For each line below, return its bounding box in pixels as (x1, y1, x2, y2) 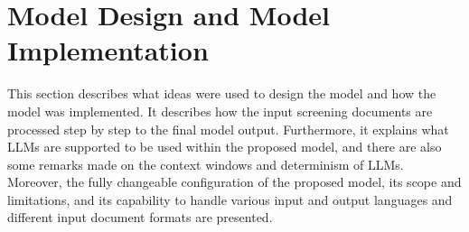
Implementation (7, 32, 209, 69)
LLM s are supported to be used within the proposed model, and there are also (7, 137, 442, 156)
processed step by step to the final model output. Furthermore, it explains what (7, 119, 449, 138)
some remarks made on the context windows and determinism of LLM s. (7, 154, 404, 173)
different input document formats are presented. (7, 208, 273, 227)
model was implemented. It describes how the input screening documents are (7, 101, 433, 120)
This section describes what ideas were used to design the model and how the (7, 84, 436, 103)
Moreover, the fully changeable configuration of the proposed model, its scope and (7, 172, 462, 191)
